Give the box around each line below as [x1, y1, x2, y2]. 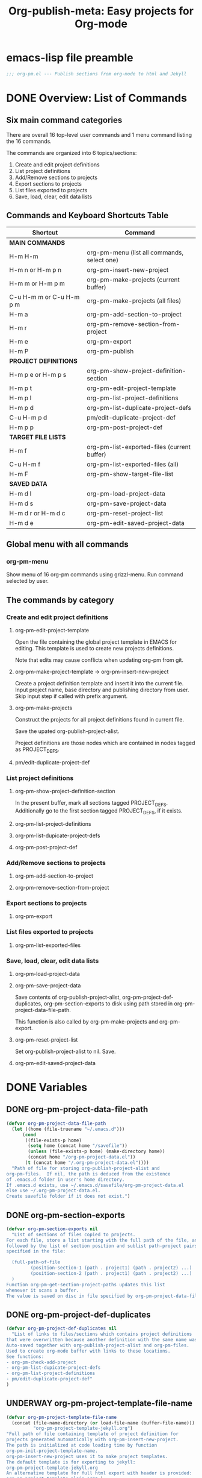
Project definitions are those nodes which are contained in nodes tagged [14, 740, 195, 746]
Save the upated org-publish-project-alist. [14, 728, 120, 735]
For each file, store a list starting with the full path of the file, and [6, 1237, 200, 1243]
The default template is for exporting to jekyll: [6, 1459, 136, 1465]
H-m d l [9, 489, 32, 498]
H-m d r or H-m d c [9, 509, 66, 517]
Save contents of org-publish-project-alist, [14, 993, 121, 1001]
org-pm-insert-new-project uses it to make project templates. [6, 1453, 168, 1459]
